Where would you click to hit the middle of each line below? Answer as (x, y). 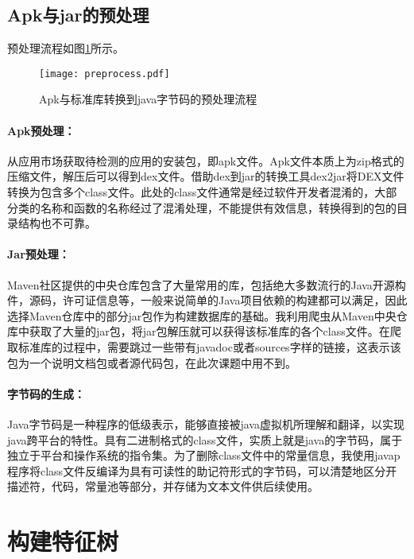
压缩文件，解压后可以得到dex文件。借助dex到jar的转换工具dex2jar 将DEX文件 (206, 176)
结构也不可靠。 (57, 223)
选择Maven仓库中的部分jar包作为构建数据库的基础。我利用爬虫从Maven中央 (202, 315)
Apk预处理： (41, 130)
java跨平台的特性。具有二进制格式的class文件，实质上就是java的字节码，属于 (205, 439)
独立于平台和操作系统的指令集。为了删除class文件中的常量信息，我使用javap (204, 455)
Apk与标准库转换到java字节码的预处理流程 (148, 99)
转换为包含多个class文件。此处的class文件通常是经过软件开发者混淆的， (191, 192)
